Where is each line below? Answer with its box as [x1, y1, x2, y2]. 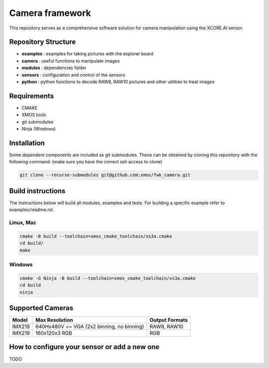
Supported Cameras [9, 304, 73, 312]
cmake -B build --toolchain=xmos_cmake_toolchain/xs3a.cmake [19, 233, 172, 239]
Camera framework [9, 7, 92, 18]
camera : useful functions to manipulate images [21, 58, 120, 64]
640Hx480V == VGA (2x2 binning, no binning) [35, 323, 144, 330]
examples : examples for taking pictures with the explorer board [21, 51, 154, 57]
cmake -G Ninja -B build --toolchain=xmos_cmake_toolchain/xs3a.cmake [19, 275, 196, 281]
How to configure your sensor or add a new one [9, 343, 159, 351]
